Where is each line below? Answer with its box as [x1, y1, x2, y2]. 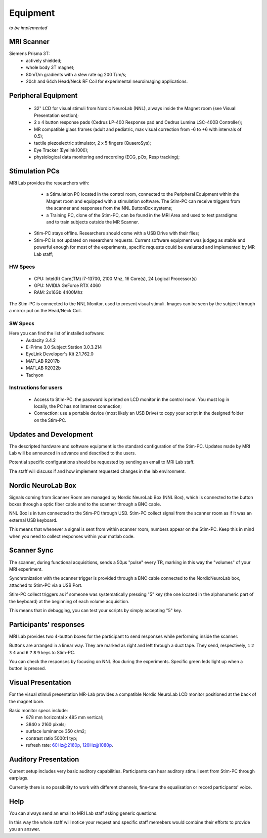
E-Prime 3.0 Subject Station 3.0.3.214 [26, 344, 102, 350]
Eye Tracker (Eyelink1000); [34, 147, 89, 153]
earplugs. [9, 775, 29, 781]
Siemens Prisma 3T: [9, 51, 50, 56]
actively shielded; [26, 57, 62, 63]
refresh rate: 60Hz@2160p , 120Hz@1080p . [26, 742, 113, 748]
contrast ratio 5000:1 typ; [26, 735, 78, 741]
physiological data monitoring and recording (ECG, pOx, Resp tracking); [34, 154, 180, 160]
